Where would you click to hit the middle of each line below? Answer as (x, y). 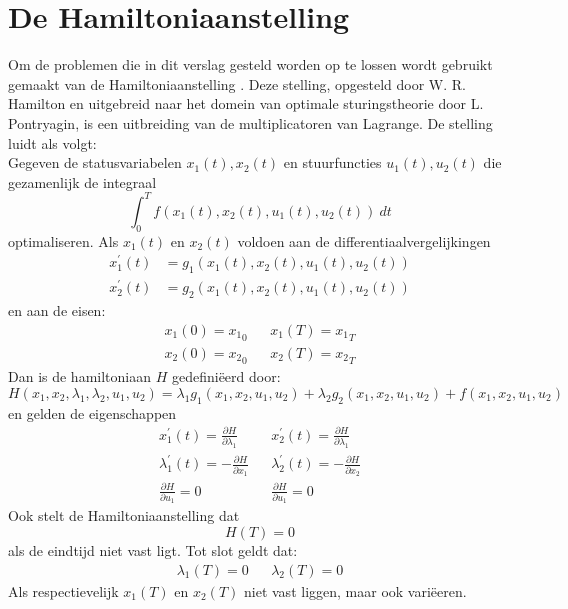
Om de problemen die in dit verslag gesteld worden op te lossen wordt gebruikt (250, 64)
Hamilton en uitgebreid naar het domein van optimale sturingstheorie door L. (246, 103)
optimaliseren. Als (63, 240)
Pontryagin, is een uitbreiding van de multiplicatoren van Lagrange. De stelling (250, 122)
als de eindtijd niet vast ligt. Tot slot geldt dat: (153, 550)
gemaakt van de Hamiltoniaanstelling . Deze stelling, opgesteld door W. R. (237, 83)
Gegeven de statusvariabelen (95, 162)
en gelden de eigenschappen (92, 412)
